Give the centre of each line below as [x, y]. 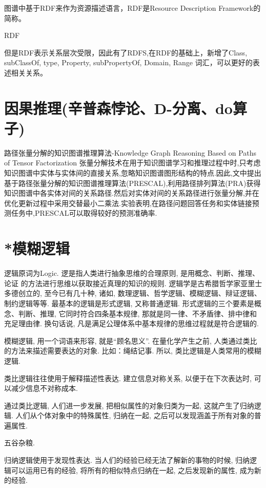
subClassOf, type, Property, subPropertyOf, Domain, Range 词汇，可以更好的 [128, 62]
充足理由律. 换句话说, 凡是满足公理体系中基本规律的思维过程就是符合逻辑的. [131, 323]
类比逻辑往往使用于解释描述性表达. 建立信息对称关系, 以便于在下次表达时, [128, 378]
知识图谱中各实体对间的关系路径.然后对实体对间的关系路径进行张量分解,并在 [132, 193]
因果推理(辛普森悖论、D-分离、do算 [126, 108]
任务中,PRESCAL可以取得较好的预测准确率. [84, 213]
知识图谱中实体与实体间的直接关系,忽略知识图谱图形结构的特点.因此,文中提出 [133, 173]
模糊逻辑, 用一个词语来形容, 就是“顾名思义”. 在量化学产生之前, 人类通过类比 [131, 340]
